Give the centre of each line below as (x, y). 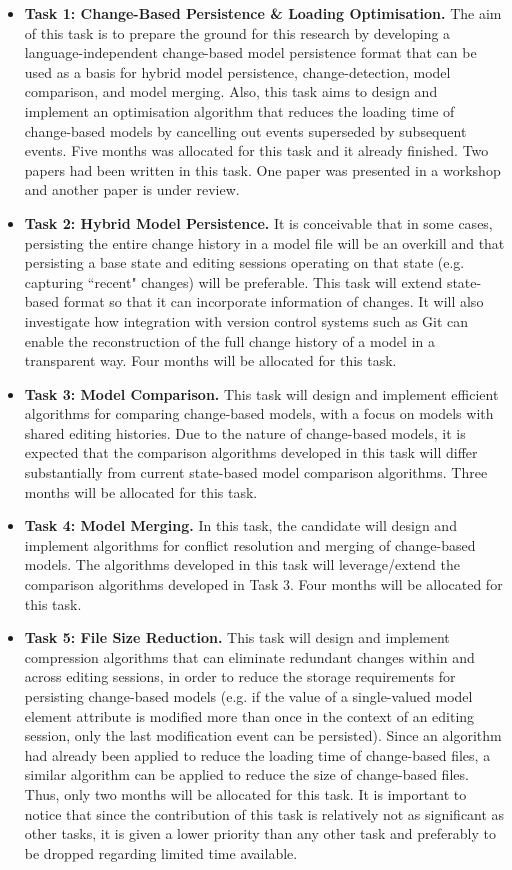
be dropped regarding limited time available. (161, 852)
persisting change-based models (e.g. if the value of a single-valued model (248, 696)
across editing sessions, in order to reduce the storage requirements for (240, 676)
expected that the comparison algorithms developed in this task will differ (251, 452)
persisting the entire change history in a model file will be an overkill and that (264, 242)
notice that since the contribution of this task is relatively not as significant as (264, 813)
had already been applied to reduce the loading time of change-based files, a (257, 754)
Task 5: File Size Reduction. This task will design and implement (237, 637)
